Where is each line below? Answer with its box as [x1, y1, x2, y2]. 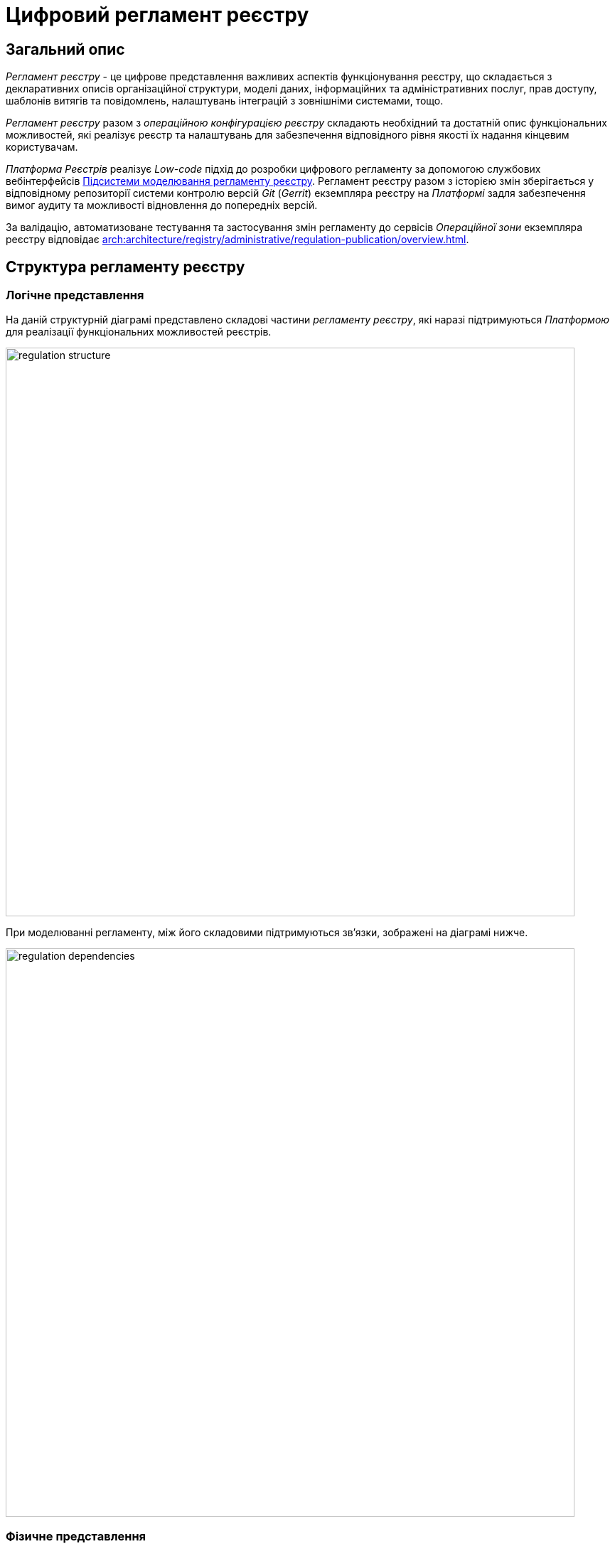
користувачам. [6, 141, 78, 154]
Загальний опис [6, 40, 125, 58]
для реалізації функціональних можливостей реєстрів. [6, 326, 272, 338]
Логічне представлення [6, 288, 144, 303]
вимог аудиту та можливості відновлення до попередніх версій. [6, 199, 318, 212]
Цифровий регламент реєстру [6, 3, 309, 27]
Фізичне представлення [6, 1528, 146, 1543]
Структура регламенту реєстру [6, 257, 245, 276]
